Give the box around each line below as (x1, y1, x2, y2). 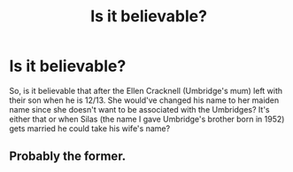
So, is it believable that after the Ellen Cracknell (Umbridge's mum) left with (9, 85, 283, 96)
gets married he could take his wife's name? (9, 122, 171, 134)
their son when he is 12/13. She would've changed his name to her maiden (9, 95, 280, 106)
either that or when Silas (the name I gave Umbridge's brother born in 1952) (9, 113, 285, 124)
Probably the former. (9, 149, 127, 164)
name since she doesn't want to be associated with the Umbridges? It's (9, 104, 270, 114)
